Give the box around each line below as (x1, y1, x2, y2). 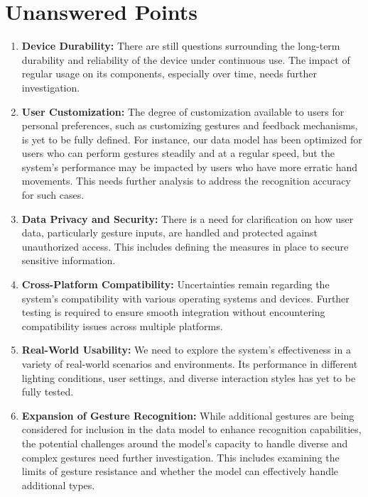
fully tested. (21, 384, 74, 399)
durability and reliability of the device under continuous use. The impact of (21, 52, 350, 67)
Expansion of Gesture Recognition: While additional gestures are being (21, 408, 355, 422)
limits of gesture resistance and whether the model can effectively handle (21, 464, 339, 479)
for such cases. (21, 187, 85, 202)
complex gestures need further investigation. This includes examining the (21, 449, 340, 464)
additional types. (21, 477, 95, 492)
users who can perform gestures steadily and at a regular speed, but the (21, 146, 335, 160)
